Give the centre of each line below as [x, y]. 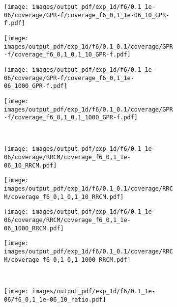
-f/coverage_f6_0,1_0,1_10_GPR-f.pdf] [67, 55]
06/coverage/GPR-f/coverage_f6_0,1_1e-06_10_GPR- [87, 15]
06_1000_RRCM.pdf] [34, 228]
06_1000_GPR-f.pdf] [36, 86]
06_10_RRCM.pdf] [30, 165]
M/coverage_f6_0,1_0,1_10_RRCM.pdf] [64, 197]
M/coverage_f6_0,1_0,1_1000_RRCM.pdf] [67, 260]
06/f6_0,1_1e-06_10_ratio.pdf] [55, 299]
